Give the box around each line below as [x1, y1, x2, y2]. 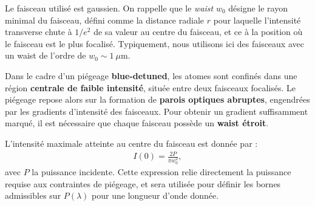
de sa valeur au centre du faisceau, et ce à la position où [93, 25, 303, 38]
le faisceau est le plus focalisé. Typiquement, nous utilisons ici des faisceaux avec [5, 37, 304, 50]
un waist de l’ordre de [5, 49, 86, 62]
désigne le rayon [228, 2, 288, 14]
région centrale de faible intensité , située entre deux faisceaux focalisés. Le [5, 81, 296, 94]
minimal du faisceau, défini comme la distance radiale [5, 13, 205, 26]
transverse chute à [5, 25, 72, 38]
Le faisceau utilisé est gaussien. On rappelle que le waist [5, 2, 214, 14]
